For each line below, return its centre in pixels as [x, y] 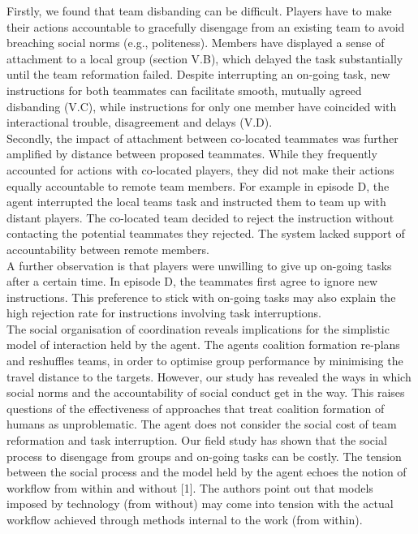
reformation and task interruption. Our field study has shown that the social [197, 440]
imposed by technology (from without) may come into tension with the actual [200, 504]
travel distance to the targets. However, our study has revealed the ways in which [209, 376]
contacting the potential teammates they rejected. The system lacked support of [206, 233]
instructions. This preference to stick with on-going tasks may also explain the [201, 297]
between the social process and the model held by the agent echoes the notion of [207, 472]
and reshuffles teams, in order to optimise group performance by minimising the [205, 361]
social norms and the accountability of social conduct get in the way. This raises [206, 392]
